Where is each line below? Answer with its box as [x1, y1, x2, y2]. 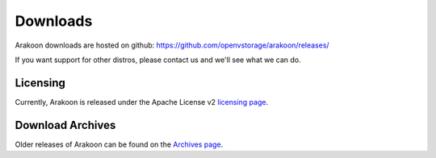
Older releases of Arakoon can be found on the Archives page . [15, 139, 224, 149]
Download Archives [15, 118, 116, 132]
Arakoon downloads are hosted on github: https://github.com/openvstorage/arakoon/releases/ [15, 40, 330, 50]
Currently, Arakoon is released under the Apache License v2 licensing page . [15, 97, 269, 106]
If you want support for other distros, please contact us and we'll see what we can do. [15, 55, 302, 64]
